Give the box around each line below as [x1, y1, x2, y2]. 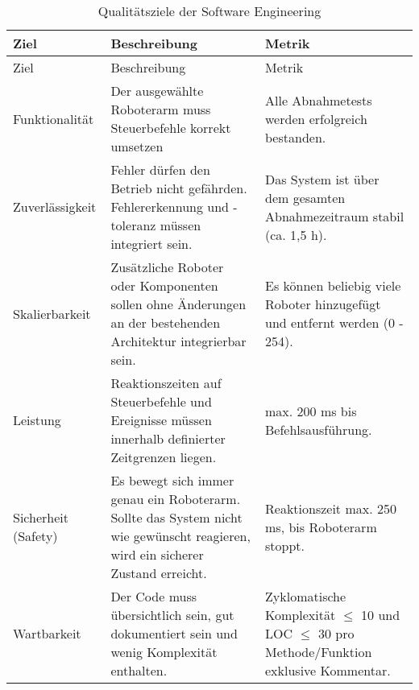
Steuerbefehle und [110, 392, 212, 411]
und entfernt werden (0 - [265, 313, 404, 332]
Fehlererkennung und [110, 197, 229, 216]
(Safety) [13, 527, 58, 545]
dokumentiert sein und [110, 624, 238, 642]
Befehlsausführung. [265, 419, 372, 439]
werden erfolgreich [265, 109, 367, 128]
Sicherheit [13, 508, 68, 527]
